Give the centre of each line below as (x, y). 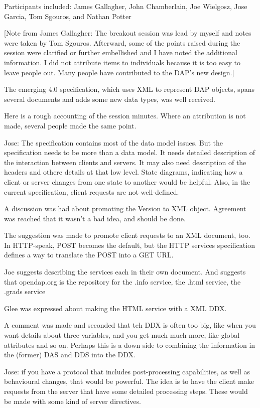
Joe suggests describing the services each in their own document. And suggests (125, 272)
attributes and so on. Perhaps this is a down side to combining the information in (130, 345)
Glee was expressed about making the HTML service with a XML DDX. (115, 308)
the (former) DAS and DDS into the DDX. (70, 355)
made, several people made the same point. (70, 125)
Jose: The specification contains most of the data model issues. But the (114, 142)
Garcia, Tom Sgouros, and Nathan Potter (68, 16)
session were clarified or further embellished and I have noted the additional (121, 52)
